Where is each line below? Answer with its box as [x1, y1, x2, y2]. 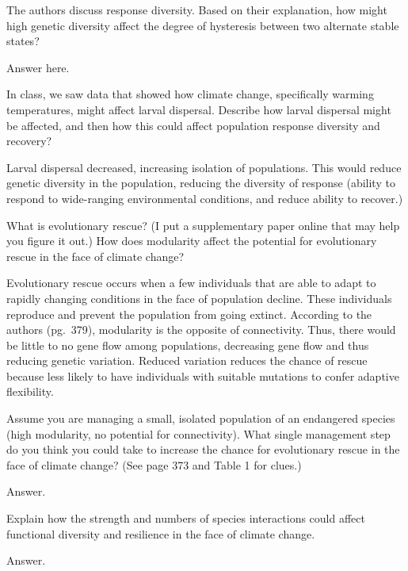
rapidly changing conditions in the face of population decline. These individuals [6, 289, 392, 306]
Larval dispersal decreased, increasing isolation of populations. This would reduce [6, 159, 402, 175]
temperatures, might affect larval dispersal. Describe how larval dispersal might [6, 101, 391, 117]
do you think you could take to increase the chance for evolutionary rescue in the [6, 441, 400, 458]
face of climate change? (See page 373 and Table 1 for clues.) [6, 456, 302, 473]
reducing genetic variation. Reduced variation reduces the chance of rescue [6, 352, 368, 369]
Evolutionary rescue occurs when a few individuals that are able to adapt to [6, 274, 376, 291]
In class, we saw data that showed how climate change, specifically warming [6, 86, 374, 102]
